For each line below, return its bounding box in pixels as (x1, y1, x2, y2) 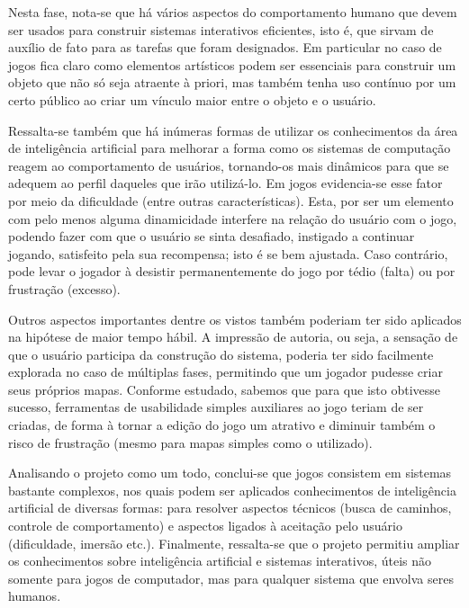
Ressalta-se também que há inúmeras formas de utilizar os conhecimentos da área (8, 121, 458, 139)
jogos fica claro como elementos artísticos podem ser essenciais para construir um (8, 55, 456, 74)
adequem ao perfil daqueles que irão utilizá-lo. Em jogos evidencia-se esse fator (8, 174, 443, 192)
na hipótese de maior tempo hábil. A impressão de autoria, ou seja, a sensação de (8, 327, 458, 346)
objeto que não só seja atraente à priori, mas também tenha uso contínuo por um (8, 73, 456, 92)
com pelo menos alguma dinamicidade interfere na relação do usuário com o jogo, (8, 209, 457, 228)
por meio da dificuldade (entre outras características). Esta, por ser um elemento (8, 191, 454, 210)
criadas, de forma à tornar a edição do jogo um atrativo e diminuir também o (8, 416, 436, 434)
